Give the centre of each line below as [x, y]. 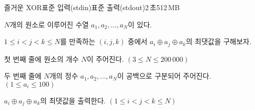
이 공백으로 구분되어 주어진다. [164, 76]
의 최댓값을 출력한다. [73, 100]
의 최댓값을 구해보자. [218, 41]
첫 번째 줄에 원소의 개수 [42, 59]
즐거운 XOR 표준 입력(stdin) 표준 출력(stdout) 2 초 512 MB [92, 7]
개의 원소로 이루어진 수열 [49, 24]
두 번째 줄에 [23, 76]
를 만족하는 [78, 41]
